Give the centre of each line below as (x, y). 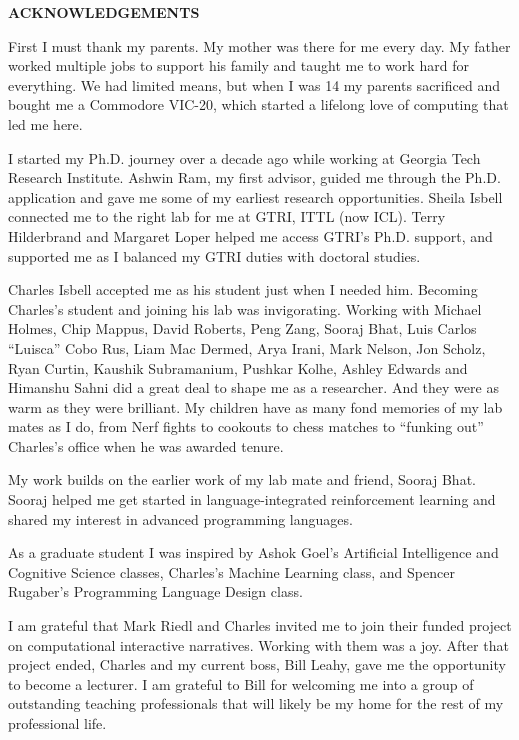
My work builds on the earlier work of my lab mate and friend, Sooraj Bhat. (242, 479)
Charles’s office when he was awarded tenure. (146, 445)
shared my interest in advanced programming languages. (180, 518)
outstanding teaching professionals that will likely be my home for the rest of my (256, 703)
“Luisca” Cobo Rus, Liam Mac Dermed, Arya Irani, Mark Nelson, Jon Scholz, (247, 347)
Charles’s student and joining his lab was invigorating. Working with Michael (245, 308)
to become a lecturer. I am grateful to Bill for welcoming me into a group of (241, 683)
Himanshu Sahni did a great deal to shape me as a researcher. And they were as (253, 387)
